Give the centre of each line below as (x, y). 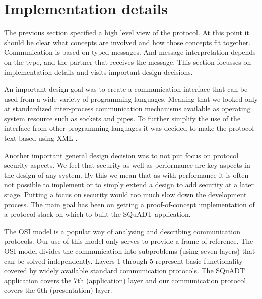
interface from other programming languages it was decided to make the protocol (129, 128)
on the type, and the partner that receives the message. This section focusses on (128, 62)
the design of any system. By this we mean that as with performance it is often (126, 174)
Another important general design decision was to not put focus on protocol (121, 155)
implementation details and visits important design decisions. (99, 72)
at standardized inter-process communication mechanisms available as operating (127, 108)
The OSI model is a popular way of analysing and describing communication (122, 231)
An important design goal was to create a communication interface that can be (126, 89)
